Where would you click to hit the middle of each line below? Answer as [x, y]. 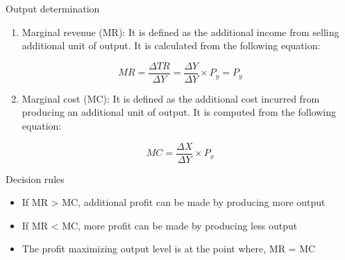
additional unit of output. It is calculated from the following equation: [171, 45]
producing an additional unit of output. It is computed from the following [179, 112]
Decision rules [35, 179]
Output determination [53, 8]
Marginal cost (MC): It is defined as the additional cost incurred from [171, 98]
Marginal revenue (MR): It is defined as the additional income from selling [180, 32]
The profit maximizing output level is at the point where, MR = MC [169, 249]
